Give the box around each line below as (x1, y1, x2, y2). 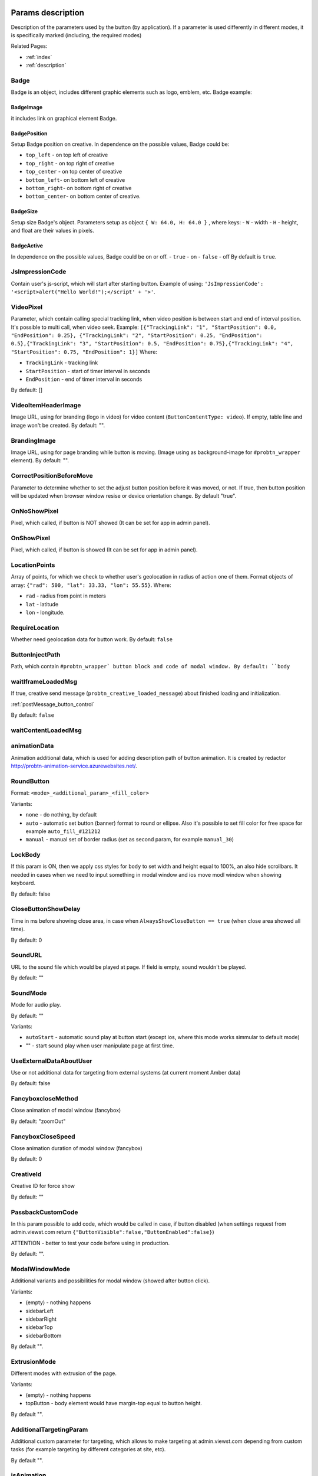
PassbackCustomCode (11, 1208, 78, 1216)
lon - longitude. (25, 609, 65, 616)
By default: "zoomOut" (11, 1118, 66, 1125)
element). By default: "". (11, 457, 69, 464)
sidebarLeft (25, 1307, 54, 1314)
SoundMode (11, 989, 47, 997)
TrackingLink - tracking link (25, 359, 98, 366)
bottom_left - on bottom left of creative (25, 176, 125, 183)
